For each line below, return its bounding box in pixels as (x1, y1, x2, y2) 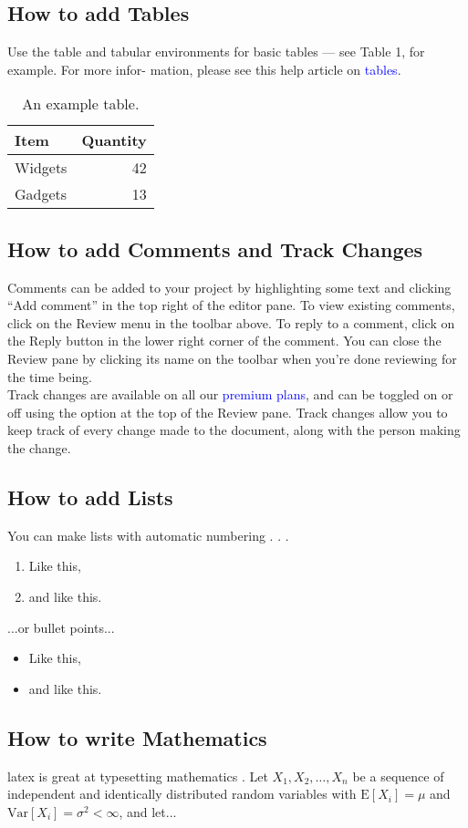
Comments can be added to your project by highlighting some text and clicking (7, 277, 452, 296)
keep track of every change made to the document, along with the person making (7, 420, 461, 440)
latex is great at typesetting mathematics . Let (7, 766, 268, 785)
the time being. (7, 367, 92, 386)
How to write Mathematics (7, 723, 267, 751)
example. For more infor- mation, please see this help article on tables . (7, 59, 401, 78)
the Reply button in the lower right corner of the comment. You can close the (7, 331, 442, 350)
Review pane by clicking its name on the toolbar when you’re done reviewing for (7, 348, 457, 367)
